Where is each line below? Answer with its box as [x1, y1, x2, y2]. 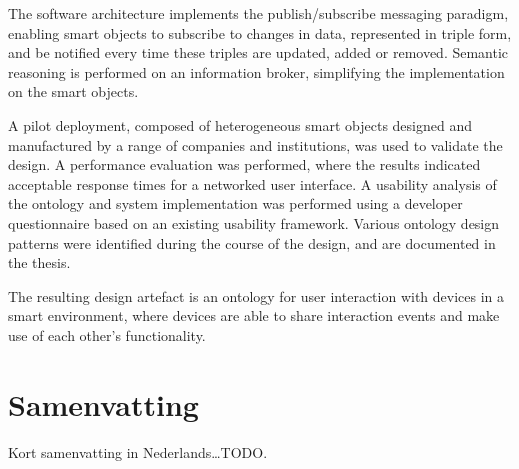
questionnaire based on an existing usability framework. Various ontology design [8, 212, 500, 233]
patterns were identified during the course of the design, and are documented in [8, 232, 496, 253]
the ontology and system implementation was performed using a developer [8, 193, 463, 214]
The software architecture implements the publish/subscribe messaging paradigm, [8, 3, 509, 23]
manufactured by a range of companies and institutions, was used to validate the [8, 134, 503, 155]
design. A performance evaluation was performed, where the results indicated [8, 154, 481, 175]
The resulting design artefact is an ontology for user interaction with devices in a [8, 285, 505, 306]
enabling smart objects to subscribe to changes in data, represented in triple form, [8, 22, 512, 43]
